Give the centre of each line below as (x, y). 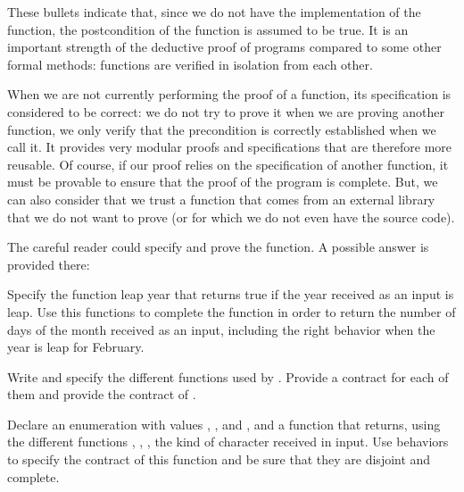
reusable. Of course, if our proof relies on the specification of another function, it (228, 164)
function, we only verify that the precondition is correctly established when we (222, 129)
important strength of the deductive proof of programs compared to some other (224, 47)
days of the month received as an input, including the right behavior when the (221, 329)
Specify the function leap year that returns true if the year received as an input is (231, 294)
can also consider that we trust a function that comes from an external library (221, 199)
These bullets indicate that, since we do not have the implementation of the (214, 12)
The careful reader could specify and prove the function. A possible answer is (218, 247)
